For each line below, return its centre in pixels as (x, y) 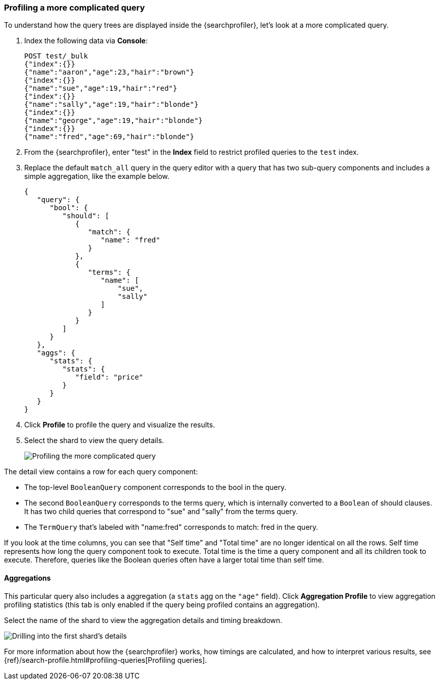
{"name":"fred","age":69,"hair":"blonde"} (109, 137)
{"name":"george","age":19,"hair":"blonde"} (114, 121)
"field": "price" (109, 377)
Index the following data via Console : (86, 41)
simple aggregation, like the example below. (97, 176)
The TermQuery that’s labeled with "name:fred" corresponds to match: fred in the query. (171, 527)
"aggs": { (56, 353)
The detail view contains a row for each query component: (101, 472)
